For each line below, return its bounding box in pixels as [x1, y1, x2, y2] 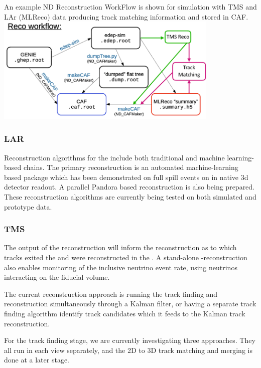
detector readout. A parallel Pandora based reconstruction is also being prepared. [4, 181, 255, 192]
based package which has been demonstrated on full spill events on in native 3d [4, 171, 248, 182]
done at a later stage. [4, 354, 69, 365]
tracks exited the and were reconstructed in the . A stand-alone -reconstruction [4, 252, 247, 263]
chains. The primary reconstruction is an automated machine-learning [23, 162, 238, 172]
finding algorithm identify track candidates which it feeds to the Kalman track [4, 308, 245, 318]
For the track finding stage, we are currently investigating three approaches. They [4, 335, 255, 345]
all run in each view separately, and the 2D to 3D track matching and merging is [4, 344, 252, 355]
